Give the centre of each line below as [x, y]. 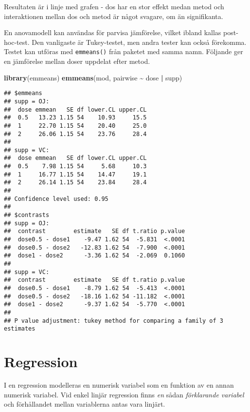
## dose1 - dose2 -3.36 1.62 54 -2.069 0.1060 [95, 256]
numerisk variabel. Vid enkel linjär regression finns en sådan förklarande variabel [124, 394]
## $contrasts [27, 215]
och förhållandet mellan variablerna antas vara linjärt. [85, 404]
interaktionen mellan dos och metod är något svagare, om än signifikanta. [114, 16]
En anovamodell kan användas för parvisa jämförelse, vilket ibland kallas [113, 32]
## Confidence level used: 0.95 [56, 199]
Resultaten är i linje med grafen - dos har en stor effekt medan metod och [114, 6]
